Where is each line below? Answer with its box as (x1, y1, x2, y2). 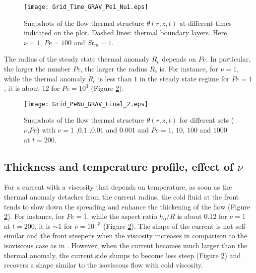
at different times (179, 17, 232, 28)
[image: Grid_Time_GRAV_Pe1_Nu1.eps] (24, 3, 148, 10)
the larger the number (4, 64, 71, 74)
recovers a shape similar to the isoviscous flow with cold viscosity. (4, 260, 203, 270)
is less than (98, 73, 132, 83)
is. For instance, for (159, 64, 218, 74)
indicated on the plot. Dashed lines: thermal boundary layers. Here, (24, 27, 229, 38)
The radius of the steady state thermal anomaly (4, 54, 150, 64)
